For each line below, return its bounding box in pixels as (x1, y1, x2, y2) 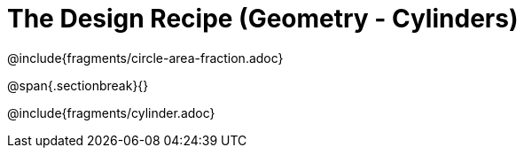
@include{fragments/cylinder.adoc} (7, 105, 215, 120)
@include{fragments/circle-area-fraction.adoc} (7, 50, 284, 66)
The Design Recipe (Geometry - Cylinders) (7, 4, 519, 34)
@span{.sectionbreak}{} (7, 77, 149, 93)
